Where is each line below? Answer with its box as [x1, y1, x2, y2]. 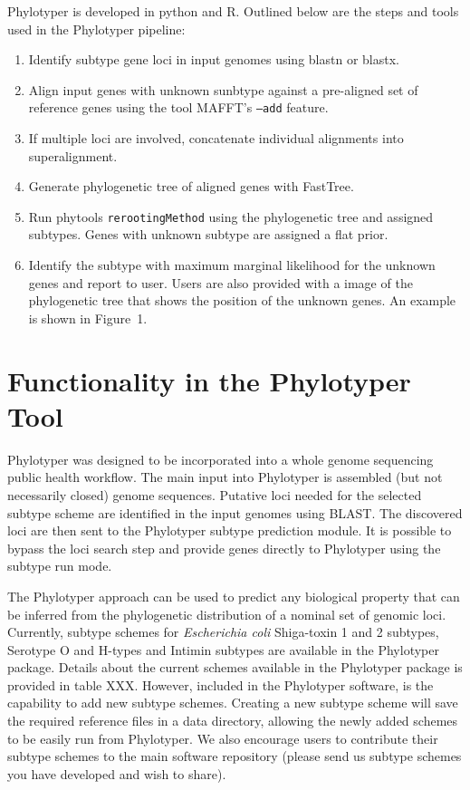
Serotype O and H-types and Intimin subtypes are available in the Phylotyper [7, 640, 439, 659]
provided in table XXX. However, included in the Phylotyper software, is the [7, 675, 434, 694]
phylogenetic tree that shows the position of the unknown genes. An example [28, 291, 456, 310]
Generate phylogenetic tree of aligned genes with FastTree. [28, 177, 354, 196]
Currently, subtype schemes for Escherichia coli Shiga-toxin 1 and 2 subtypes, [7, 622, 439, 641]
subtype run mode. [7, 556, 112, 575]
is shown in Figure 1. [28, 308, 148, 327]
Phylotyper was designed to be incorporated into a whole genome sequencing [7, 449, 434, 468]
